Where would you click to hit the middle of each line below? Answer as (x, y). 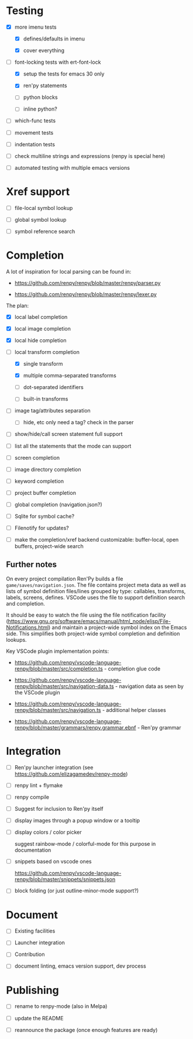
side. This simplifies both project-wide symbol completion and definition (93, 634)
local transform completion (47, 352)
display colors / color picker (48, 832)
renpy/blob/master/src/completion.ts (59, 669)
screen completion (37, 457)
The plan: (18, 305)
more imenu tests (35, 27)
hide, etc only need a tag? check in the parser (78, 422)
